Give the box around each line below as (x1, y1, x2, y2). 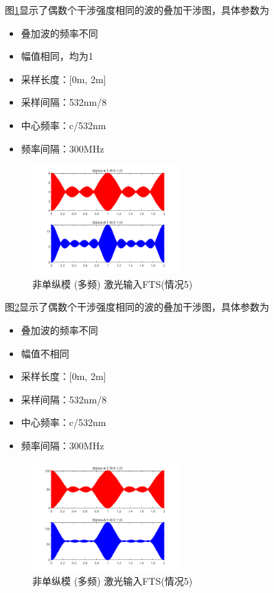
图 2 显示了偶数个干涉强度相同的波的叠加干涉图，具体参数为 (5, 300, 269, 314)
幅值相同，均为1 (21, 49, 93, 63)
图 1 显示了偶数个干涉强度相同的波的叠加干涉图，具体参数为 (5, 3, 269, 16)
